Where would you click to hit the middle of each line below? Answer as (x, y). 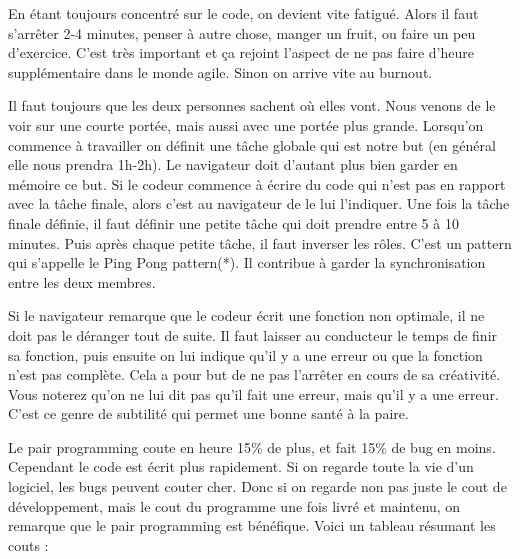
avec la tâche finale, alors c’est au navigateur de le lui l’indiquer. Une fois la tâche (259, 203)
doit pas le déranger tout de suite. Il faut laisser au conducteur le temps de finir (253, 334)
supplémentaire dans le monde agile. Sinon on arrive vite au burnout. (220, 71)
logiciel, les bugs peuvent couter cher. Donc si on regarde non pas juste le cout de (257, 486)
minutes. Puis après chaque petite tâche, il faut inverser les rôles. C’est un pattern (260, 242)
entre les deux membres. (82, 281)
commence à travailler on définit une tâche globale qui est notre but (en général (252, 144)
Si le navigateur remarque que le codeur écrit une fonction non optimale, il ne (246, 315)
